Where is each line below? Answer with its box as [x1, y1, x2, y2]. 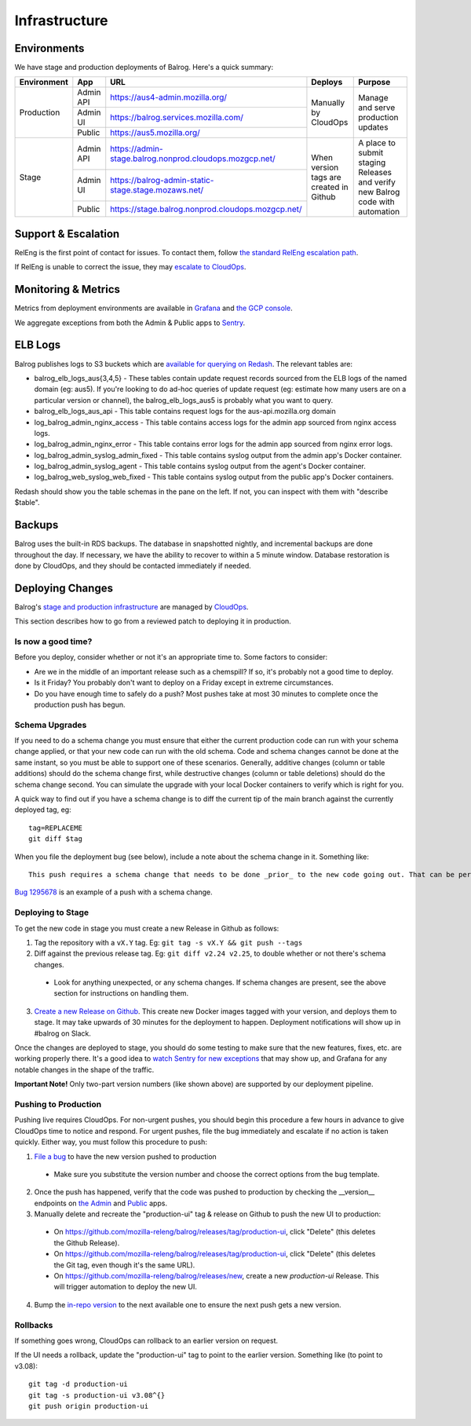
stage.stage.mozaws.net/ [110, 185, 204, 196]
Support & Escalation [14, 227, 120, 240]
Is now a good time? [14, 636, 93, 647]
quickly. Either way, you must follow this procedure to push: [14, 1137, 208, 1146]
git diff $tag [28, 835, 82, 843]
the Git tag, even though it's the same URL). [53, 1260, 195, 1270]
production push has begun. [34, 700, 126, 709]
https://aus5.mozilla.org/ [110, 127, 200, 138]
